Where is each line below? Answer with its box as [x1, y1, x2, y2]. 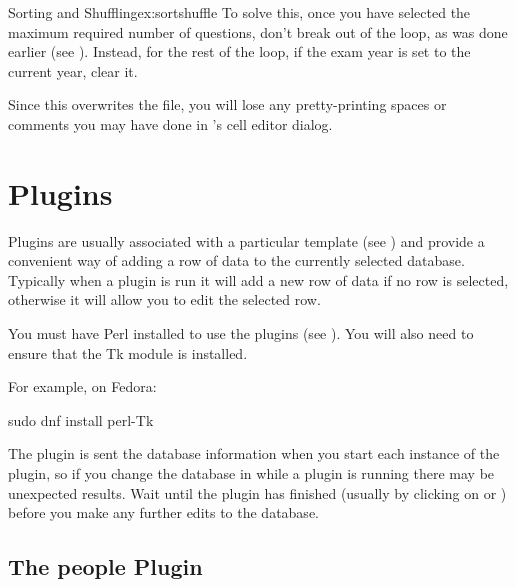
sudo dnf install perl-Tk [8, 409, 154, 430]
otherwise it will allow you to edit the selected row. [8, 289, 321, 310]
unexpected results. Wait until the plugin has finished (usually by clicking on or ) [8, 482, 507, 503]
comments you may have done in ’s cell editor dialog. [8, 113, 333, 134]
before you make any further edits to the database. [8, 502, 319, 523]
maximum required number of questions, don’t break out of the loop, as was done [8, 21, 508, 42]
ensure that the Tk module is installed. [8, 342, 248, 363]
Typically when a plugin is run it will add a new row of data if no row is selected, [8, 269, 509, 290]
